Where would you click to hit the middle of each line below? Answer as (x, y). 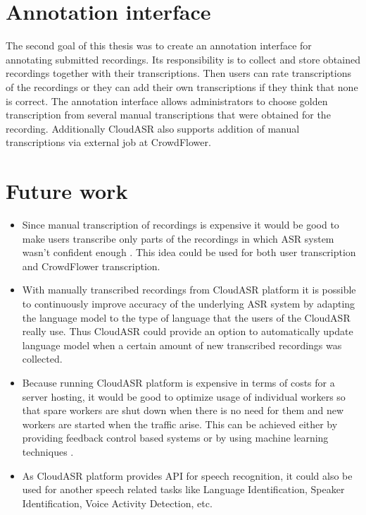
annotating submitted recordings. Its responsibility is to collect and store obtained (183, 59)
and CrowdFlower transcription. (91, 266)
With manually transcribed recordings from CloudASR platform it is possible (189, 290)
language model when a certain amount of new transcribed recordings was (182, 345)
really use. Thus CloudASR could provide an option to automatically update (188, 331)
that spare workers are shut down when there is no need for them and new (183, 410)
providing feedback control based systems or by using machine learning (175, 438)
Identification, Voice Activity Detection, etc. (117, 503)
